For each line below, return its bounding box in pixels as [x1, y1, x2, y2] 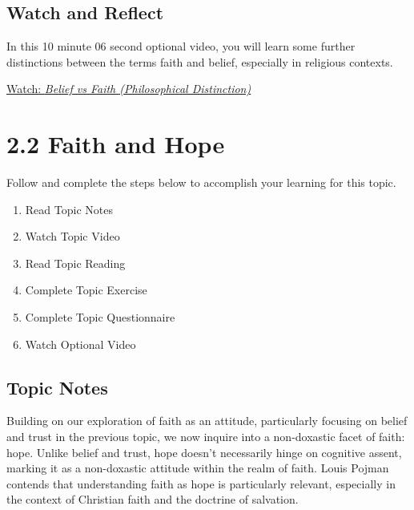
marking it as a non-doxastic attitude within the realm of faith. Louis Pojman [6, 459, 389, 476]
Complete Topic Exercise [25, 281, 147, 298]
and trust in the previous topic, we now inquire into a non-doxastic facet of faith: [6, 428, 405, 445]
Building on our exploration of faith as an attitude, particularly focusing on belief [6, 412, 408, 429]
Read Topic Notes [25, 200, 113, 217]
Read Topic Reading [25, 254, 126, 271]
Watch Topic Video [25, 228, 120, 245]
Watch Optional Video [25, 335, 136, 352]
